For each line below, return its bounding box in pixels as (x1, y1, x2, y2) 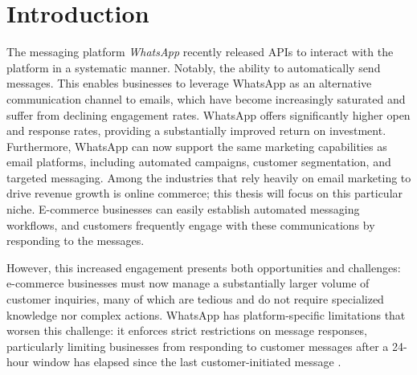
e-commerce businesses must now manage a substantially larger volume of (6, 275, 370, 291)
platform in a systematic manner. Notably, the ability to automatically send (6, 59, 381, 75)
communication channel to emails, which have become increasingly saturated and (6, 90, 406, 107)
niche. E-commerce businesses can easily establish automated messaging (6, 201, 360, 218)
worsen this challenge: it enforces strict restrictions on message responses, (6, 322, 368, 339)
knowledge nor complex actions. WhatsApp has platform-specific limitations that (6, 306, 406, 323)
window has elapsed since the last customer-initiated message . (32, 353, 341, 370)
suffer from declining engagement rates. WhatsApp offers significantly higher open (6, 106, 411, 123)
